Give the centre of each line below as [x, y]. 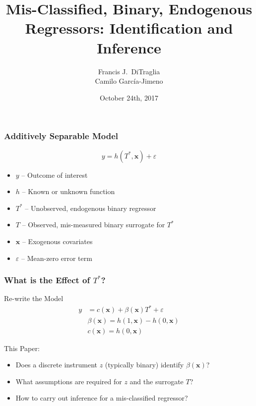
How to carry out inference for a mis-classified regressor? [102, 398]
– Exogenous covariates [57, 241]
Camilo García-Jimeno [129, 81]
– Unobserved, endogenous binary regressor [91, 208]
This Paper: [22, 348]
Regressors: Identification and [129, 28]
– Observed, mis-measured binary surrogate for [94, 225]
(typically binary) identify [144, 365]
